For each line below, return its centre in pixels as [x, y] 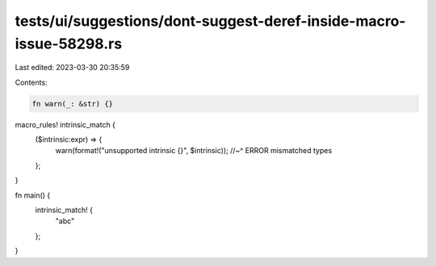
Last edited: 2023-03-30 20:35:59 [72, 68]
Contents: [31, 82]
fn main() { [33, 195]
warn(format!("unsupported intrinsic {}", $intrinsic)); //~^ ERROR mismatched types [194, 151]
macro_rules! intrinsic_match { [65, 124]
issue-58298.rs [69, 44]
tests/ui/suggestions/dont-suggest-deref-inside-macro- [210, 21]
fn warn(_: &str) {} [72, 104]
